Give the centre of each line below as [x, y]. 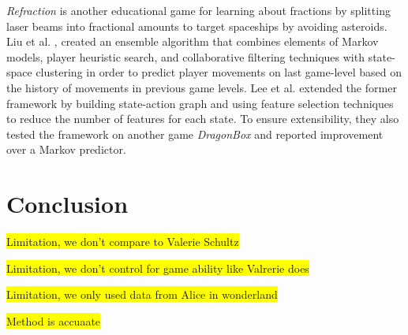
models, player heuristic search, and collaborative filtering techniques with [185, 56]
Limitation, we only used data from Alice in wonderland [142, 294]
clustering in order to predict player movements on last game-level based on [219, 72]
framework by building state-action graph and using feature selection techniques [200, 103]
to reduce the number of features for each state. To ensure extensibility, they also [203, 119]
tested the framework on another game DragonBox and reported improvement [195, 134]
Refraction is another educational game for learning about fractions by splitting [198, 10]
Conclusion [67, 204]
